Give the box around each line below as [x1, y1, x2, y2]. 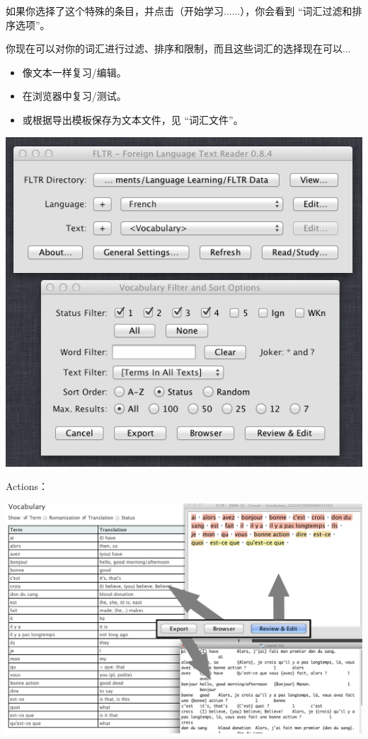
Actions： [6, 479, 48, 494]
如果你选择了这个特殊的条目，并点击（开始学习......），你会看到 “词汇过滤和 [6, 4, 352, 18]
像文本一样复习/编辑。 [22, 64, 127, 79]
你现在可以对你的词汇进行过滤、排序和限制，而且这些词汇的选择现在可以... [6, 41, 351, 56]
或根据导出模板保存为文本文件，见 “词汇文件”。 [22, 112, 243, 127]
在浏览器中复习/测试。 [22, 88, 127, 103]
